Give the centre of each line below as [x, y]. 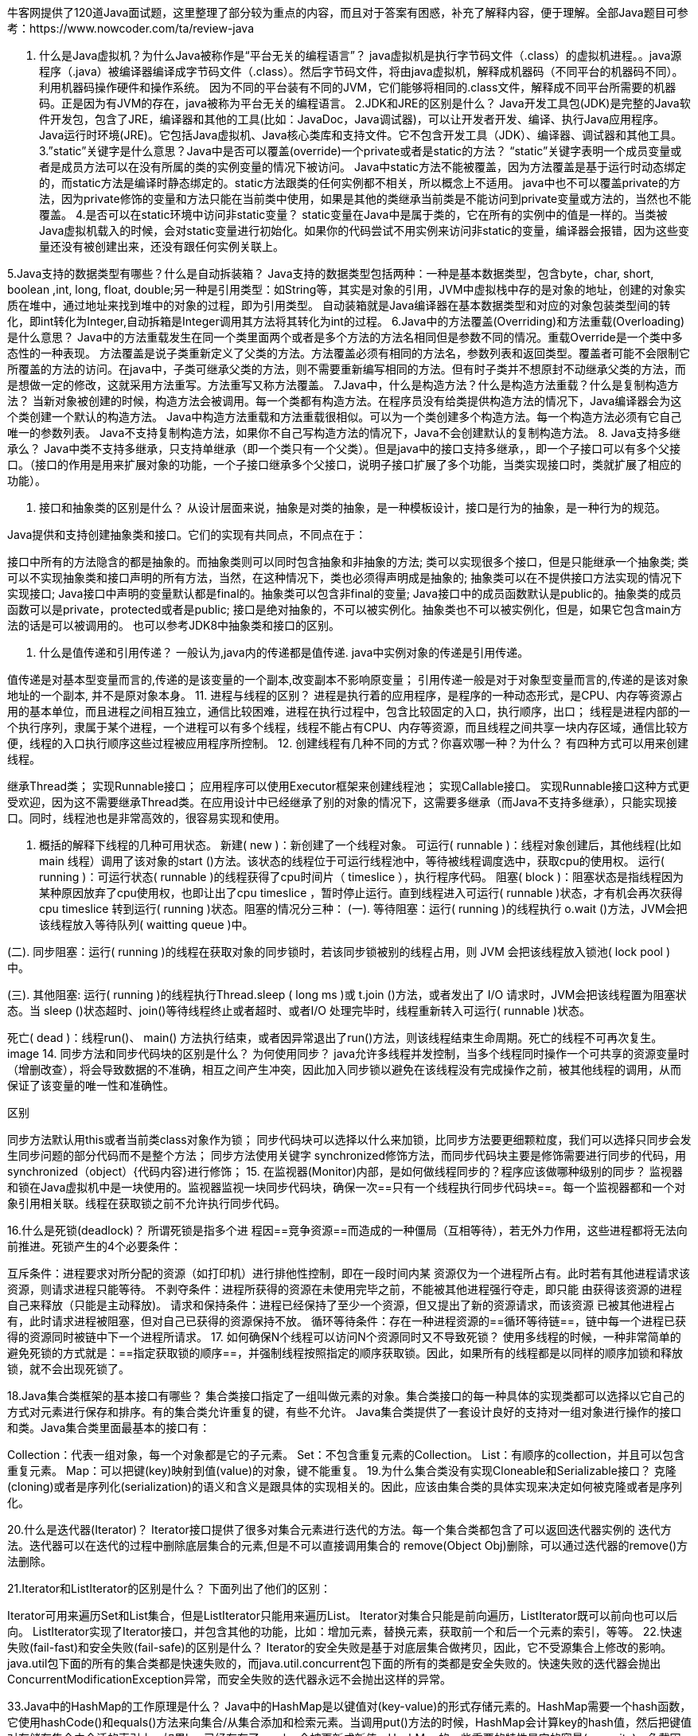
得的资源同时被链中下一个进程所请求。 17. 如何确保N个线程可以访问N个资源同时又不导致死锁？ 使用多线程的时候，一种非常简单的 [344, 1337]
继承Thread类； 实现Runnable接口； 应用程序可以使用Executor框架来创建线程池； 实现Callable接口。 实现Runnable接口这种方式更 [349, 786]
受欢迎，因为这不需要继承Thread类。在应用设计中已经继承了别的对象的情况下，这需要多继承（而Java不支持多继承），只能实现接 [342, 802]
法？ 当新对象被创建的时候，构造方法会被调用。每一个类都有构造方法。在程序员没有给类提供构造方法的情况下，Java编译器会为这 [345, 401]
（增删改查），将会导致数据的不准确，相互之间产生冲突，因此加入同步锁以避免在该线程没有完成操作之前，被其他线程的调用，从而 [344, 1069]
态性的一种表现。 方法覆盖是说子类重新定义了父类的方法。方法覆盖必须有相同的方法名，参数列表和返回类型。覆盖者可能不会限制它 [349, 353]
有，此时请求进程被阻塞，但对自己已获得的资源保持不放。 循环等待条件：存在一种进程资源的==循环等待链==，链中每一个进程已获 [347, 1321]
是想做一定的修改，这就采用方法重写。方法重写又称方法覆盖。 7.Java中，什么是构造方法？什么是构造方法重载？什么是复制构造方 [343, 385]
